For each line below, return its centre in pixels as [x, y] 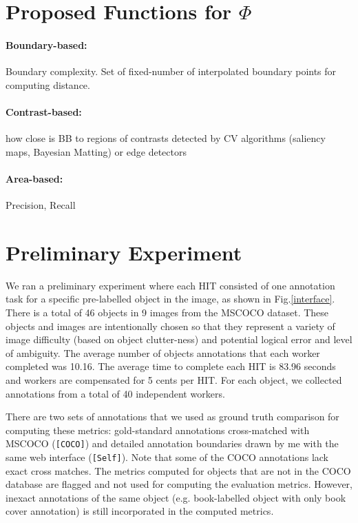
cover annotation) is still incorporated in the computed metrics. [140, 511]
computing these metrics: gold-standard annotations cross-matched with [158, 430]
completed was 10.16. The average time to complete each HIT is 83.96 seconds [171, 366]
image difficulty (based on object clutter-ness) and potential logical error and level [179, 339]
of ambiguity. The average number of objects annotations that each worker [163, 352]
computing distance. [48, 84]
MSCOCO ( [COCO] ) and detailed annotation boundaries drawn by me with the [172, 443]
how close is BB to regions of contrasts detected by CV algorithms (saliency [166, 138]
